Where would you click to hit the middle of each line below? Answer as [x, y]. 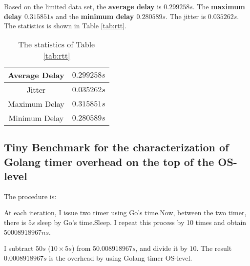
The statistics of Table [57, 44]
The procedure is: [30, 196]
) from [81, 248]
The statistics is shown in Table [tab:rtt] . [65, 26]
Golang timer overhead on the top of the [109, 161]
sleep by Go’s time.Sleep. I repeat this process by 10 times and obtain [142, 222]
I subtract [19, 248]
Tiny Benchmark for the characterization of [116, 147]
